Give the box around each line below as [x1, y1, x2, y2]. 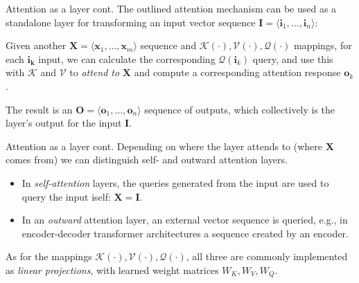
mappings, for [293, 38, 352, 53]
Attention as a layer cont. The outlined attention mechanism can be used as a [6, 1, 337, 15]
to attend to [69, 65, 120, 80]
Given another [6, 38, 67, 53]
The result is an [6, 102, 73, 116]
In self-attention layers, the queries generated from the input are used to [21, 175, 329, 190]
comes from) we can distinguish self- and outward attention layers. [6, 152, 288, 167]
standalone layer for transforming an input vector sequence [6, 15, 256, 29]
